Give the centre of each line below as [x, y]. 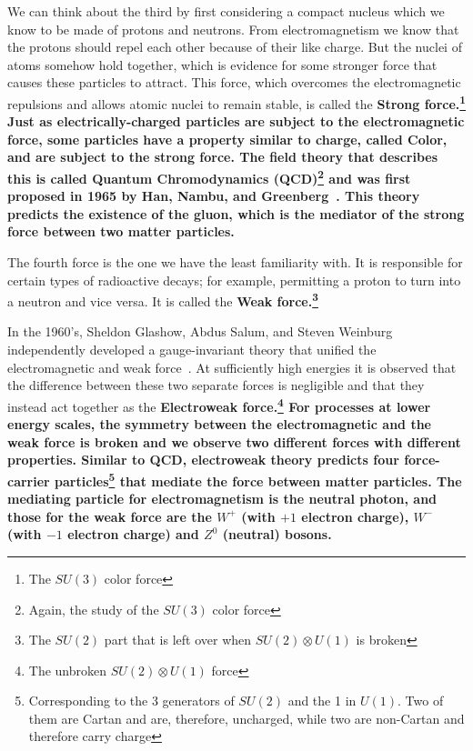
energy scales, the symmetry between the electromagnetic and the [219, 424]
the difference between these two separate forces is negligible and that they [216, 385]
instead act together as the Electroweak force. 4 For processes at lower [219, 405]
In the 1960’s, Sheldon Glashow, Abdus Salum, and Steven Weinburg [200, 331]
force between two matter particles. [121, 231]
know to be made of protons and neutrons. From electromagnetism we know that [233, 29]
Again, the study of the [94, 609]
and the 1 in [322, 701]
